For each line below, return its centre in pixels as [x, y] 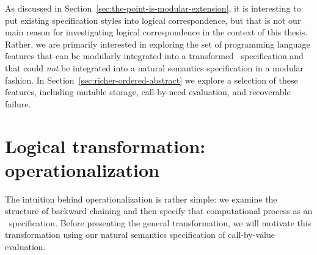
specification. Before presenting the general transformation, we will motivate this [160, 222]
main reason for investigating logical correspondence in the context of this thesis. [156, 32]
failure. [18, 103]
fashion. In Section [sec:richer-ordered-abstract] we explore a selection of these [151, 80]
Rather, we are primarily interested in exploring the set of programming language [158, 44]
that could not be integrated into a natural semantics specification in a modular [155, 67]
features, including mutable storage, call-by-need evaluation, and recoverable [148, 92]
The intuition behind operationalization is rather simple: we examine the [141, 199]
